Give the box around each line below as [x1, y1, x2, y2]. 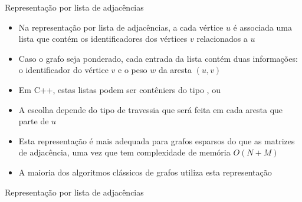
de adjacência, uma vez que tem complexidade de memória [18, 146, 231, 158]
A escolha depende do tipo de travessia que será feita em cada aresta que [18, 103, 283, 115]
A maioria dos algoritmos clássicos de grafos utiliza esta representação [18, 165, 272, 178]
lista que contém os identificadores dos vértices [18, 32, 188, 45]
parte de [18, 115, 49, 127]
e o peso [118, 64, 147, 76]
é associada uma [233, 21, 292, 33]
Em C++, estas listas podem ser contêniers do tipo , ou [18, 83, 221, 95]
